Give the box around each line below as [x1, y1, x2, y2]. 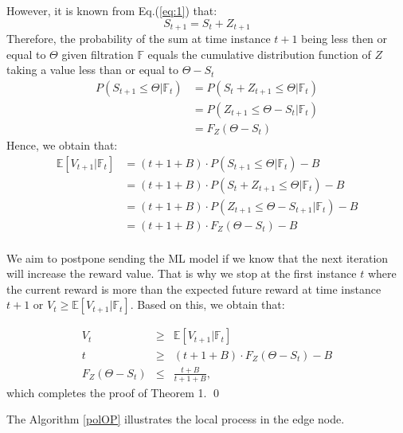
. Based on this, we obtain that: [130, 296, 285, 313]
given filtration [61, 45, 134, 62]
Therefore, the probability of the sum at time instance [6, 30, 271, 47]
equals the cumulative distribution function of [147, 45, 371, 62]
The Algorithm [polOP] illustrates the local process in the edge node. [6, 411, 345, 427]
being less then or [301, 30, 388, 47]
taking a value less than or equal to [6, 61, 179, 78]
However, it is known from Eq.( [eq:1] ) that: [6, 2, 217, 18]
